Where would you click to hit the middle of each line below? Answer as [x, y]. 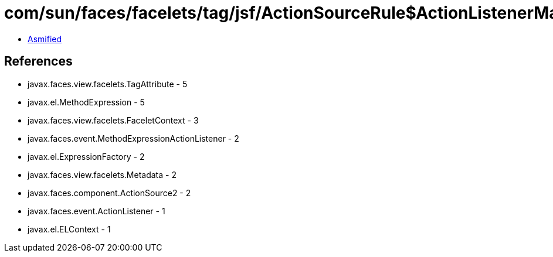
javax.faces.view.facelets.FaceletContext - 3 [113, 120]
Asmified [45, 39]
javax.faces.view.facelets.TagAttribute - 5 [108, 84]
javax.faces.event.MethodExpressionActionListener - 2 [133, 138]
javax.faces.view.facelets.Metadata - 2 [102, 174]
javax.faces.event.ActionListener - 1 [96, 211]
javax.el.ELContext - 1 [69, 229]
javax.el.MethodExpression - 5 [86, 102]
